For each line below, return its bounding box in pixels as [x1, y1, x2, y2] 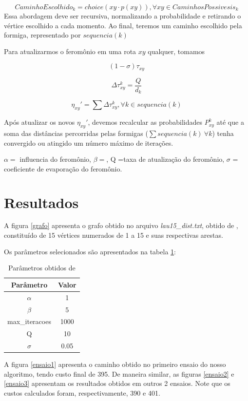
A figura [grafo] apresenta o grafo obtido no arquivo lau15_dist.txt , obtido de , [4, 220, 238, 230]
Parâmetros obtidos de [8, 263, 76, 273]
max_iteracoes [7, 316, 51, 326]
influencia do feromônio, [19, 154, 91, 164]
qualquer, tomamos [148, 46, 205, 56]
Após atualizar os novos [4, 117, 75, 127]
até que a [216, 117, 244, 127]
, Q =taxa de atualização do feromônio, [106, 154, 225, 164]
